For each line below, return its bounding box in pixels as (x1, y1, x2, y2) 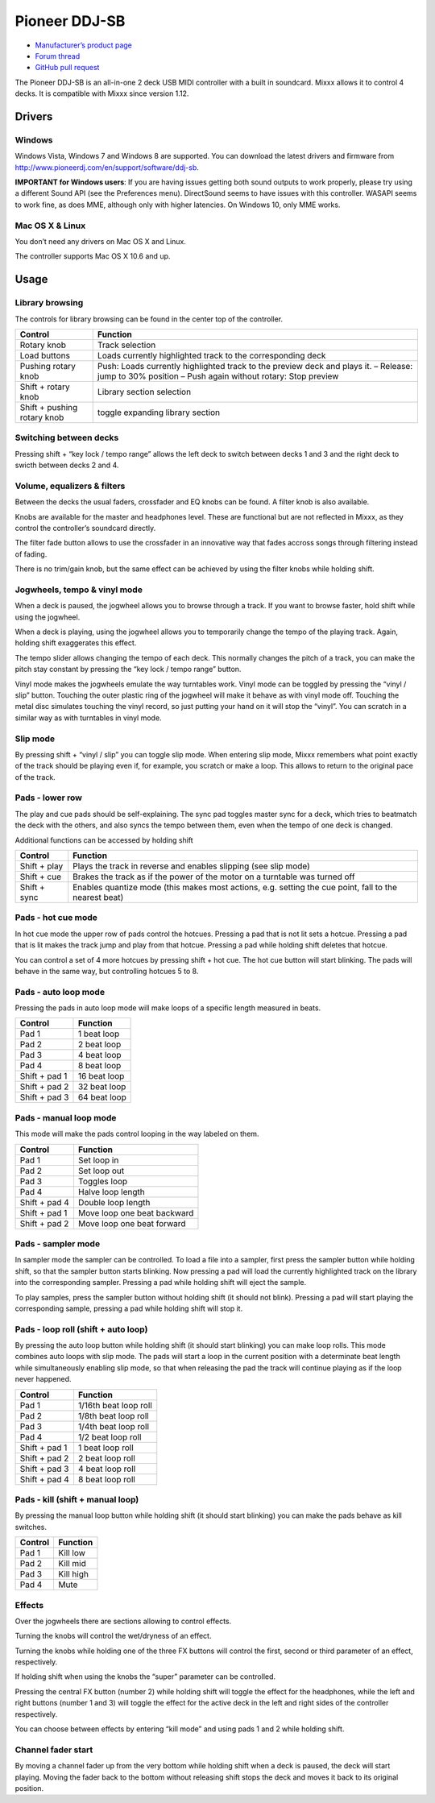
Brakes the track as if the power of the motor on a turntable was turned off (72, 871, 355, 882)
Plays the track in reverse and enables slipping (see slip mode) (72, 860, 310, 872)
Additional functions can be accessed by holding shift (14, 835, 193, 845)
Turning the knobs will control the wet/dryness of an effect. (14, 1631, 212, 1641)
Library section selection (97, 386, 192, 397)
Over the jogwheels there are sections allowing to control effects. (14, 1616, 232, 1626)
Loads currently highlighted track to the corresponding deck (97, 350, 326, 361)
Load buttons (19, 350, 70, 361)
